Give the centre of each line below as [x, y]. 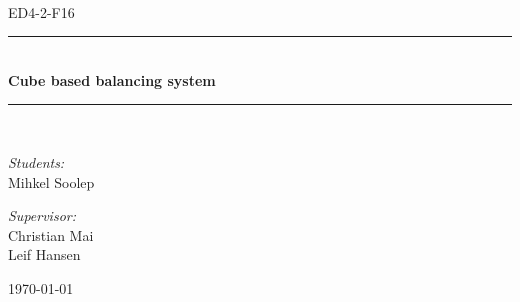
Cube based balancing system [112, 79]
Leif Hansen [44, 254]
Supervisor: [42, 215]
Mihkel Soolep [51, 181]
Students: [36, 161]
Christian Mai [51, 234]
